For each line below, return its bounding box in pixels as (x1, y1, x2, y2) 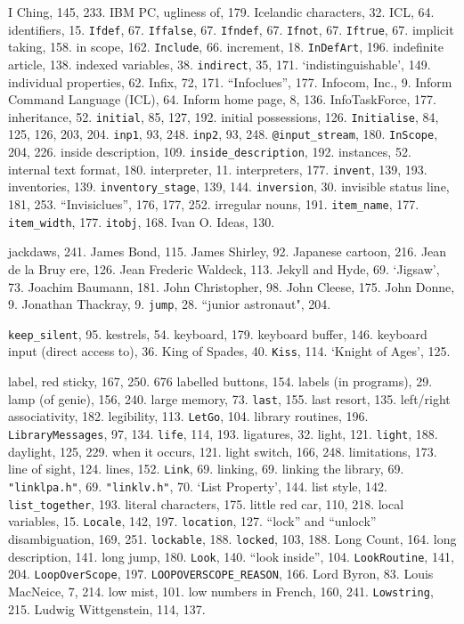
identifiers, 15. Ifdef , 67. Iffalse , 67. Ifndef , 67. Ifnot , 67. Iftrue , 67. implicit (8, 20, 454, 38)
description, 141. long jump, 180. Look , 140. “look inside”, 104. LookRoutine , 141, (8, 547, 454, 565)
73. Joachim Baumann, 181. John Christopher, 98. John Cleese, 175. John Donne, (8, 277, 455, 296)
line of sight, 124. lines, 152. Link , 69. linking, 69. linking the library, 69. (8, 459, 404, 478)
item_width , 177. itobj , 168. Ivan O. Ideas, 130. (8, 212, 275, 231)
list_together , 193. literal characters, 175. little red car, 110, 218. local (8, 494, 404, 513)
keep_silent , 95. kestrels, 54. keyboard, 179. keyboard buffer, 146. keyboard (8, 324, 427, 343)
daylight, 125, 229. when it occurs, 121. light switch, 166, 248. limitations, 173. (8, 442, 437, 460)
